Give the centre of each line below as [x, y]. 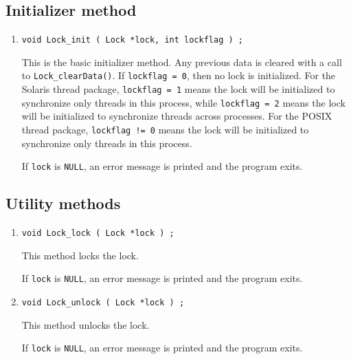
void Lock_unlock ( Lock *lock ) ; [103, 303]
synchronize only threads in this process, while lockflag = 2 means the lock [183, 102]
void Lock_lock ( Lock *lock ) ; [98, 233]
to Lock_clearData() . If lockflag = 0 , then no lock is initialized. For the [179, 75]
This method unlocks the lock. [86, 324]
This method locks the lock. [80, 255]
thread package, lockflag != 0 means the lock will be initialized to [165, 130]
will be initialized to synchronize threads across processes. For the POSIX [177, 116]
